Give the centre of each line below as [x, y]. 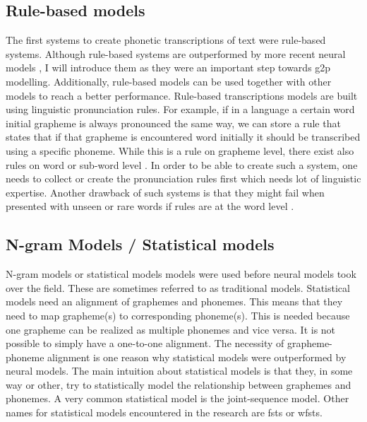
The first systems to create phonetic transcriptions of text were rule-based [166, 40]
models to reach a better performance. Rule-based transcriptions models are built [182, 95]
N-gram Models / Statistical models [140, 244]
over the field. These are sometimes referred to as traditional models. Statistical [178, 287]
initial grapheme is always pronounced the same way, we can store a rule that [173, 123]
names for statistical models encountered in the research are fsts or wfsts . [164, 412]
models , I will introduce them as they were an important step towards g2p [168, 68]
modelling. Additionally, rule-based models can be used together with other [169, 81]
